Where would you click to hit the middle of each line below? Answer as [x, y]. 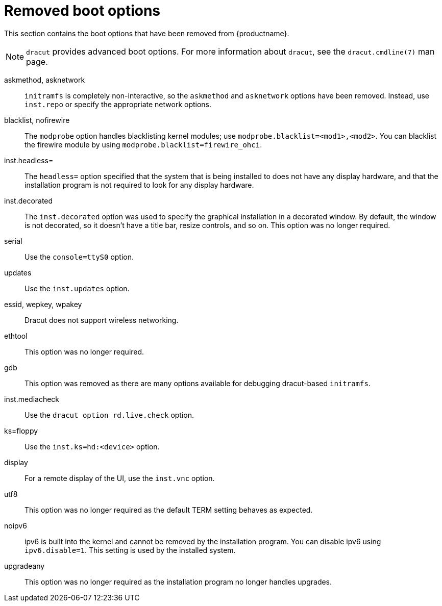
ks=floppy [21, 431]
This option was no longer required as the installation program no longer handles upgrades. [178, 582]
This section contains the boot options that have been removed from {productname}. [147, 33]
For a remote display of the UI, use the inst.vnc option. [120, 478]
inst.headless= [29, 160]
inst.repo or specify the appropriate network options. [118, 104]
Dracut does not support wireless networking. [102, 320]
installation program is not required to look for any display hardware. [139, 185]
